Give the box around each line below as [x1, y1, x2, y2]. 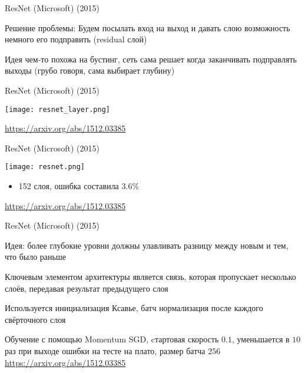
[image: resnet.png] [5, 163, 85, 171]
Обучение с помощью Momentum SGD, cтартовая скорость [5, 333, 219, 345]
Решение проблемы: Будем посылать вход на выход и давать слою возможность [5, 21, 290, 34]
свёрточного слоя [5, 313, 66, 325]
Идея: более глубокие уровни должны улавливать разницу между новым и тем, [5, 239, 289, 251]
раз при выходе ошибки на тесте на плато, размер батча [5, 345, 205, 357]
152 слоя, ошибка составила [18, 180, 119, 192]
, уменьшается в [231, 333, 290, 345]
